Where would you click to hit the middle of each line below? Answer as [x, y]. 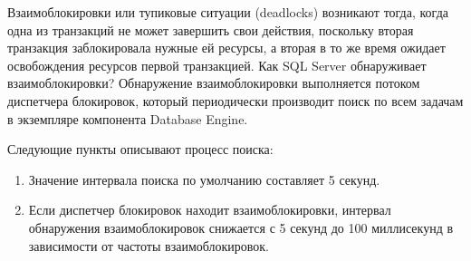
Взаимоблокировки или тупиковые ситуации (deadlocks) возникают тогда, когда [228, 12]
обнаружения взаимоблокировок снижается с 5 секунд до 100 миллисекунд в [241, 227]
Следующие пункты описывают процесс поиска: [140, 149]
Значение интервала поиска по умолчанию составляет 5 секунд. [204, 179]
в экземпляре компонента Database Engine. [128, 118]
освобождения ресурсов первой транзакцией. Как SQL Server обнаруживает [217, 65]
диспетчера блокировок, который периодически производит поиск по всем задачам [235, 100]
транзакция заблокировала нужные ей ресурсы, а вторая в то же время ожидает [226, 48]
